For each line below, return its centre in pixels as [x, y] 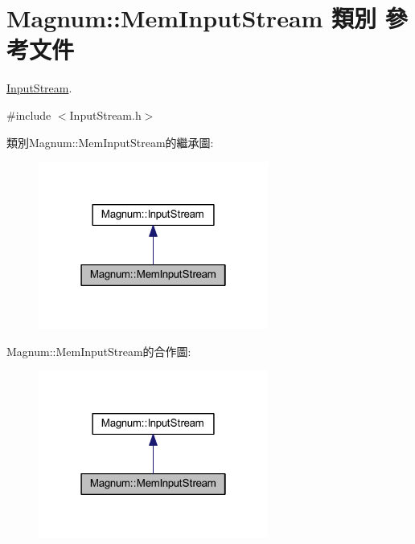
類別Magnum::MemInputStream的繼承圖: [110, 142]
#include [29, 115]
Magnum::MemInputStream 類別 [192, 18]
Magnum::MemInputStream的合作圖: [99, 351]
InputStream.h [105, 115]
